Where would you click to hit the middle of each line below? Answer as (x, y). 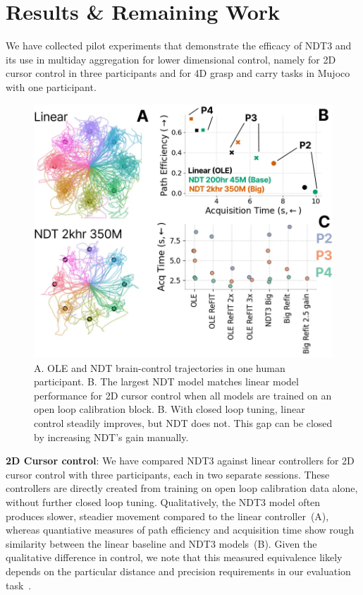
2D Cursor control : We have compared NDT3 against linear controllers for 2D (180, 461)
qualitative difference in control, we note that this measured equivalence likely (174, 557)
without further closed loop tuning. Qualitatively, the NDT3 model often (163, 502)
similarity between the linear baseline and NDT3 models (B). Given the (161, 543)
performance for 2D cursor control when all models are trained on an (183, 395)
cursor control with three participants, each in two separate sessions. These (168, 474)
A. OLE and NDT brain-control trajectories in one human (160, 367)
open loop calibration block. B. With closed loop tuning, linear (170, 409)
